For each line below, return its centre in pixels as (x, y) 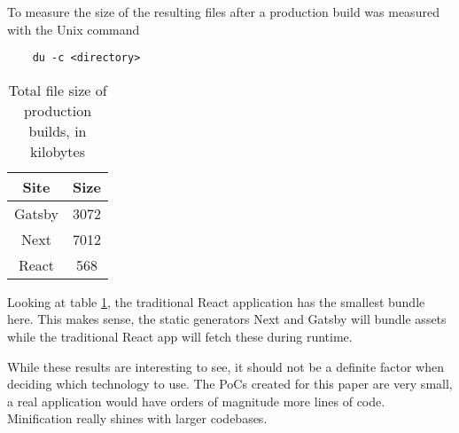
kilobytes (58, 151)
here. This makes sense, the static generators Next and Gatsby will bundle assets (227, 319)
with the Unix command (74, 29)
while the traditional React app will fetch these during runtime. (180, 337)
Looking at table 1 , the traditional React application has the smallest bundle (216, 301)
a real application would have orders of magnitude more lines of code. (196, 401)
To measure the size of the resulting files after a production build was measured (223, 12)
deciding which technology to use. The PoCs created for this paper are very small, (230, 384)
